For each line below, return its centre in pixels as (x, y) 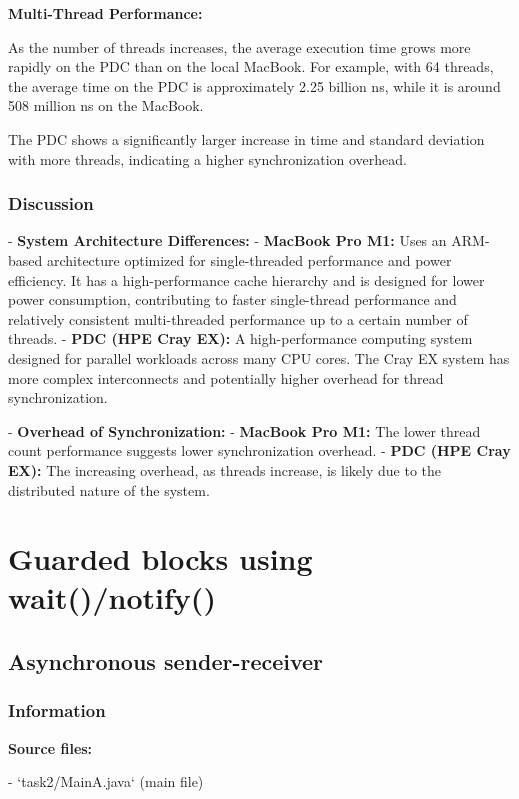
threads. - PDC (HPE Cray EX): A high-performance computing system (240, 338)
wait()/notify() (112, 597)
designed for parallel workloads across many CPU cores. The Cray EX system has (259, 357)
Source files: (50, 747)
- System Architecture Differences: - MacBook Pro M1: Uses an (227, 240)
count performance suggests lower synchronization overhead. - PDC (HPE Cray (259, 450)
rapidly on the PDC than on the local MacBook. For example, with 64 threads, (251, 66)
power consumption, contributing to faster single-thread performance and (232, 299)
